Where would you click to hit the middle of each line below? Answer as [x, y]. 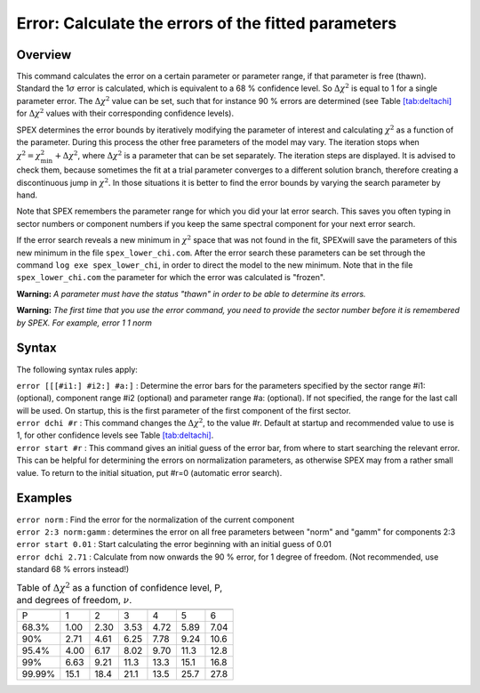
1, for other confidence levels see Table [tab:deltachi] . [115, 435]
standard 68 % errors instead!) [73, 569]
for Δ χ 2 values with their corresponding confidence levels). [125, 113]
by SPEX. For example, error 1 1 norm [84, 322]
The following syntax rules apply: [77, 369]
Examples [44, 498]
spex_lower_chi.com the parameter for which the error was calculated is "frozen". [171, 278]
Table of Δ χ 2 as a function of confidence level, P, [120, 587]
